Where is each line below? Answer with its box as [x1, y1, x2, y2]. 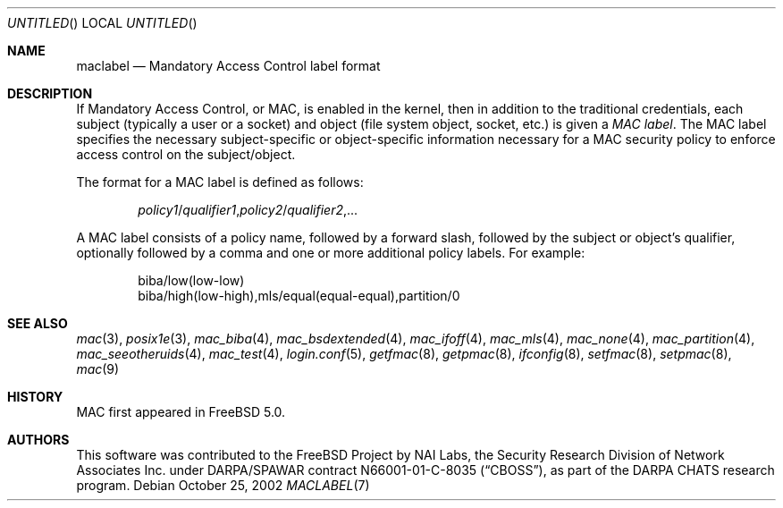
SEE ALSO [7, 316, 68, 331]
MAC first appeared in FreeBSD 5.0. [76, 404, 286, 419]
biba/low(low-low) [138, 273, 245, 288]
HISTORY [7, 389, 63, 404]
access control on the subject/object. [76, 147, 296, 162]
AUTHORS [7, 432, 70, 447]
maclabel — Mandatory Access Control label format [76, 58, 381, 73]
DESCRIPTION [7, 86, 93, 101]
